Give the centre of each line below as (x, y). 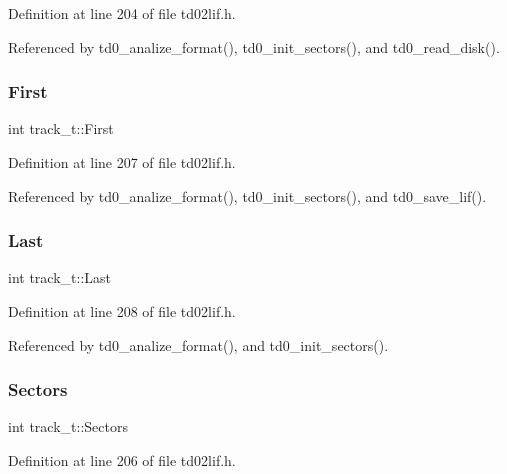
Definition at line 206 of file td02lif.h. (122, 460)
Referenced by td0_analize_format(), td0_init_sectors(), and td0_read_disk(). (254, 46)
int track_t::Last (59, 277)
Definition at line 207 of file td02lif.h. (122, 162)
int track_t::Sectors (68, 426)
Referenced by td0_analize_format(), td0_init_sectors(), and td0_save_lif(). (247, 195)
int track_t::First (61, 128)
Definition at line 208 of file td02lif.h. (122, 311)
